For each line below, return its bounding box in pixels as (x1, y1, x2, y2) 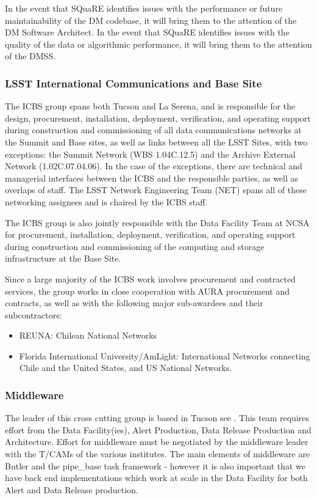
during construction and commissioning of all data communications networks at (5, 123, 302, 136)
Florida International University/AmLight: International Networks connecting (19, 349, 310, 362)
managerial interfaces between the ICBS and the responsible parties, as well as (5, 171, 299, 184)
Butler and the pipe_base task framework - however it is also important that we (5, 459, 306, 472)
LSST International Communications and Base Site (5, 75, 262, 90)
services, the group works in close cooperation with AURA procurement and (5, 284, 290, 297)
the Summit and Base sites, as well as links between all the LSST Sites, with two (5, 135, 308, 148)
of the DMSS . (5, 50, 56, 62)
